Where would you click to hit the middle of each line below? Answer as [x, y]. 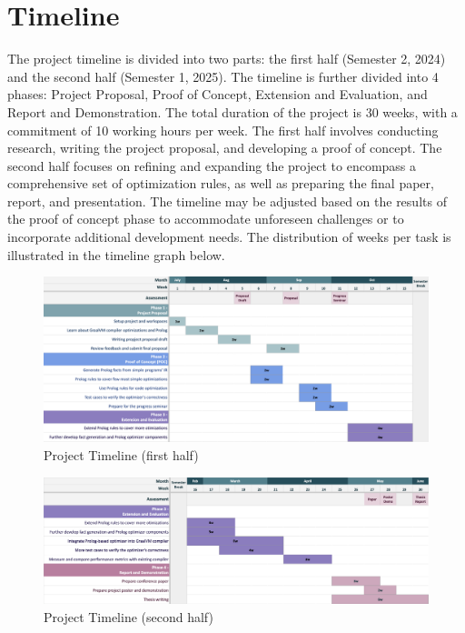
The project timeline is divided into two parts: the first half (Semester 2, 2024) [227, 59]
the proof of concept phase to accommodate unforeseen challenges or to [206, 219]
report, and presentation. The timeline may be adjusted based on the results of [227, 201]
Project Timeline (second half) [129, 616]
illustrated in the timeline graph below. [116, 254]
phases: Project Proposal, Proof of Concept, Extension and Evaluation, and [218, 94]
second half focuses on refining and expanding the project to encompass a [212, 165]
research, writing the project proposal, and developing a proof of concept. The [225, 148]
